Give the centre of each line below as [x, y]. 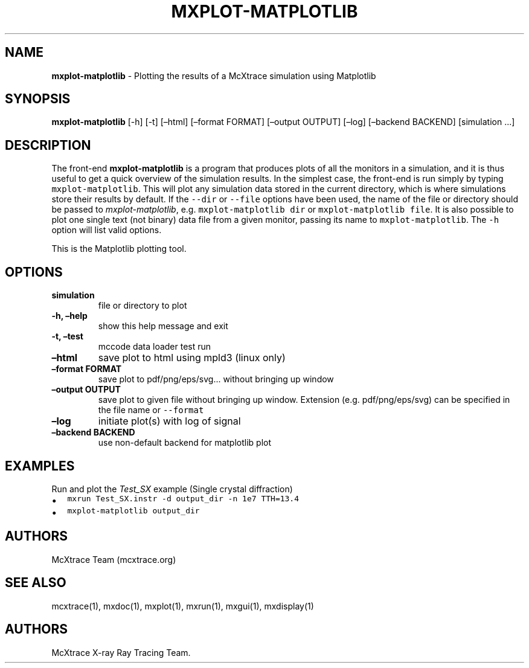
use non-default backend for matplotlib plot [185, 443]
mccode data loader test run [155, 347]
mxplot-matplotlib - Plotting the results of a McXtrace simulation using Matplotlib [214, 75]
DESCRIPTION [48, 145]
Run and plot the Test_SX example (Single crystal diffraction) [172, 489]
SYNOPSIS [38, 99]
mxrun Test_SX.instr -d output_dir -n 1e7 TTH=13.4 [183, 498]
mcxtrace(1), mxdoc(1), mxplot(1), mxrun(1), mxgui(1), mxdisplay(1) [183, 606]
